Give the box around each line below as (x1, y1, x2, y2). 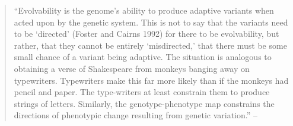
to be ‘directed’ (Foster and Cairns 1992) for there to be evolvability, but (14, 27, 279, 40)
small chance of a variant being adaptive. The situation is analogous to (14, 51, 272, 63)
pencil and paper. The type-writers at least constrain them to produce (14, 86, 270, 98)
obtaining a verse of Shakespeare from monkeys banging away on (14, 62, 250, 74)
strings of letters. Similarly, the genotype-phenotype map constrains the (14, 97, 275, 109)
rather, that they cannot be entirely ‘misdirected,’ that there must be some (14, 39, 287, 51)
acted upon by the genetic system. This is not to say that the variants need (14, 15, 288, 28)
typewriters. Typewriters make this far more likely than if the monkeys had (14, 74, 289, 86)
